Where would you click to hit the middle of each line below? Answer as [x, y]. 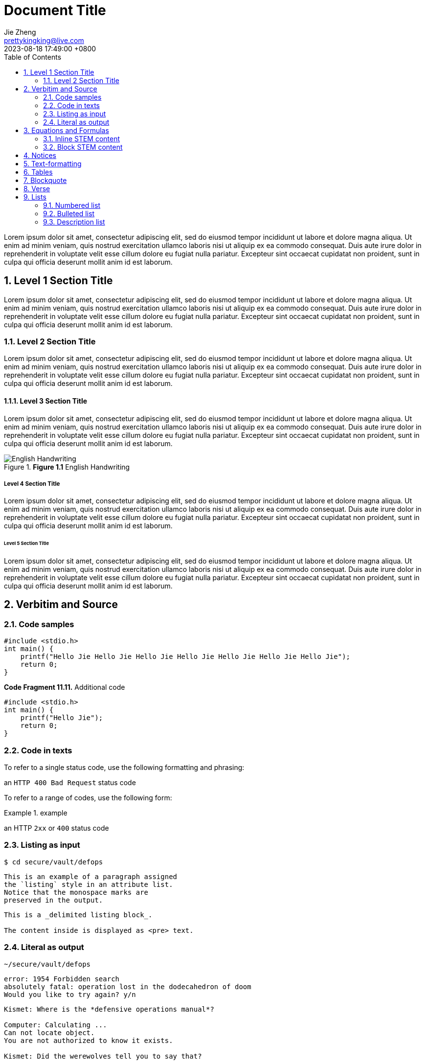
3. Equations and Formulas [66, 130]
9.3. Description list [74, 222]
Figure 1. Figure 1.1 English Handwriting [67, 467]
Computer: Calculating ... [56, 1025]
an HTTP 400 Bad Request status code [70, 782]
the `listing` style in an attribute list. [89, 884]
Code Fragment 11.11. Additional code [65, 687]
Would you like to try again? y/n [70, 994]
